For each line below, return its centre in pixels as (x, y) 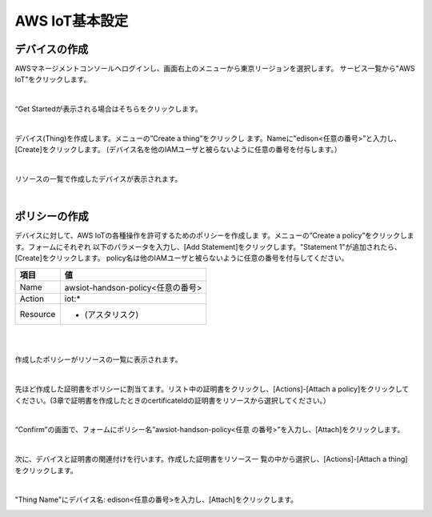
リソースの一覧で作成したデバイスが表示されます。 (98, 179)
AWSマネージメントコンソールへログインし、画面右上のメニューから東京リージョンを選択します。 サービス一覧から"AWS (215, 69)
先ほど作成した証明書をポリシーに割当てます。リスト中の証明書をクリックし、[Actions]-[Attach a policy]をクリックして (212, 389)
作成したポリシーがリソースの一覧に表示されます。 (98, 359)
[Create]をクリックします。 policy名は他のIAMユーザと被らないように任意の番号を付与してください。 (182, 258)
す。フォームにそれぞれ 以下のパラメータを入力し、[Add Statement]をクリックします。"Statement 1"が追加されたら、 (208, 246)
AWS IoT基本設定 (72, 21)
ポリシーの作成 (52, 216)
